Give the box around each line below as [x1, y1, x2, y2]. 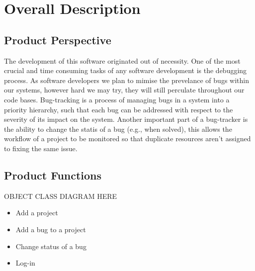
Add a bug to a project [15, 224, 86, 234]
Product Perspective [4, 32, 111, 47]
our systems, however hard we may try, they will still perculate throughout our [4, 85, 245, 95]
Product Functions [4, 167, 102, 182]
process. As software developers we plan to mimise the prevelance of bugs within [4, 75, 249, 85]
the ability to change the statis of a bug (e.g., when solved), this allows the [4, 123, 232, 134]
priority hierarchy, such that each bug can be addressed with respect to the [4, 104, 233, 114]
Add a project [15, 207, 58, 218]
